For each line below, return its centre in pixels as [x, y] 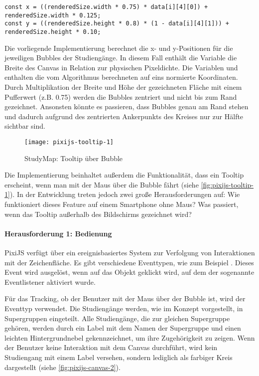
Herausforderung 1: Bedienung [58, 233]
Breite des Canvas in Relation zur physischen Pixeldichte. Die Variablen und [121, 67]
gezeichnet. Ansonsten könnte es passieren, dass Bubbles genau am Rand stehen [127, 106]
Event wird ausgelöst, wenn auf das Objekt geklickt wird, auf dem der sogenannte [129, 272]
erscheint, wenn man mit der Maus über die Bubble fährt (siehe [102, 184]
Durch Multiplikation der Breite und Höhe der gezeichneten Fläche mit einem [123, 87]
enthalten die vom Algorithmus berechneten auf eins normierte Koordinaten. [121, 77]
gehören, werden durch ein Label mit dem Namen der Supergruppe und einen [123, 328]
